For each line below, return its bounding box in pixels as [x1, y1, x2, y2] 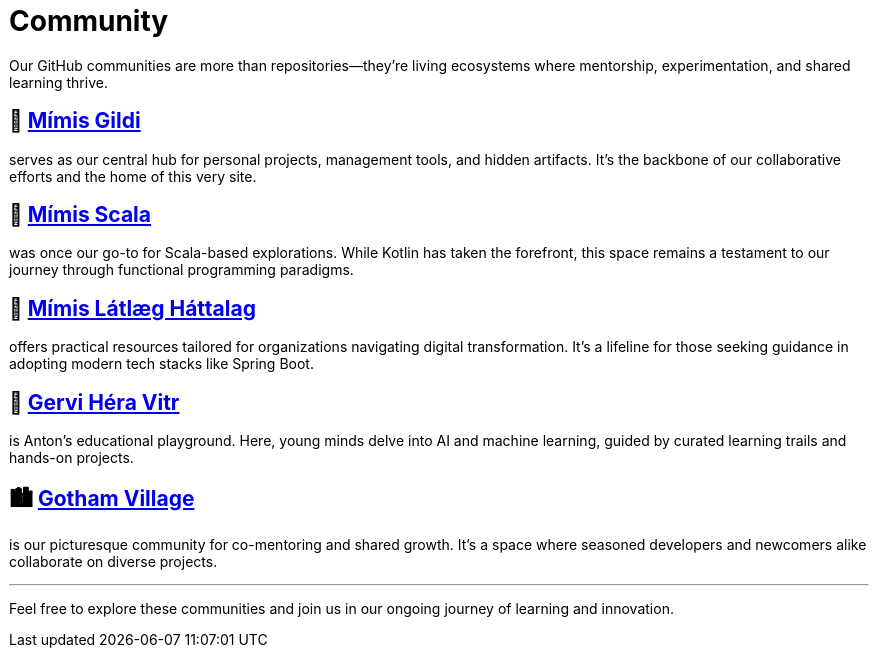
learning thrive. [9, 73, 108, 91]
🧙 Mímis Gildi [9, 108, 141, 134]
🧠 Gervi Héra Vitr [9, 389, 180, 415]
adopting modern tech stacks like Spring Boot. [9, 355, 314, 373]
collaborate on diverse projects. [9, 552, 218, 570]
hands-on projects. [9, 449, 134, 467]
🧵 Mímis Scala [9, 202, 151, 228]
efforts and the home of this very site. [9, 167, 257, 185]
